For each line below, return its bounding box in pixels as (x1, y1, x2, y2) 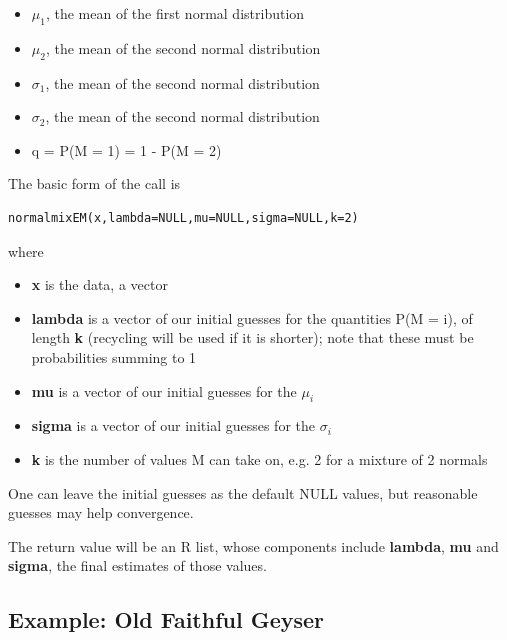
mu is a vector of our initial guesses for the (31, 380, 297, 401)
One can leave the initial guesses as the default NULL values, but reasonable (8, 482, 478, 503)
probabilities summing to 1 (31, 346, 197, 367)
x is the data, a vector (31, 274, 168, 295)
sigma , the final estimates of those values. (8, 555, 267, 576)
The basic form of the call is (8, 173, 181, 194)
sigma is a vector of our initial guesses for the (31, 415, 315, 436)
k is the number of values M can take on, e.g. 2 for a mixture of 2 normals (31, 448, 488, 469)
